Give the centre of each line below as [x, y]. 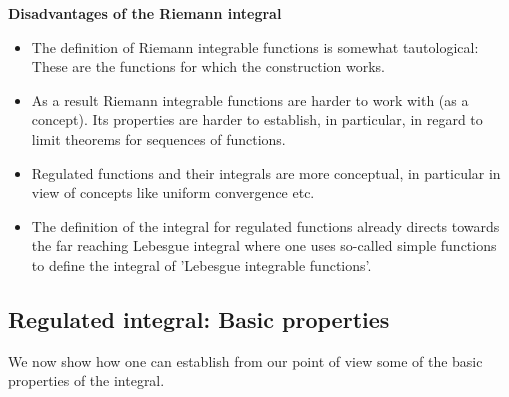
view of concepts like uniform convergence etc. [173, 192]
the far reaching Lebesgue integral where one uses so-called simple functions [264, 245]
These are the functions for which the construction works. [208, 66]
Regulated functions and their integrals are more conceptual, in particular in [266, 172]
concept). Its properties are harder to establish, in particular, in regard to [257, 119]
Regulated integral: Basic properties [199, 318]
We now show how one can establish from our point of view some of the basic [245, 360]
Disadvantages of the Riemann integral [145, 13]
